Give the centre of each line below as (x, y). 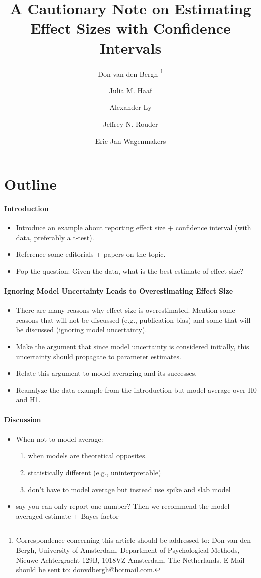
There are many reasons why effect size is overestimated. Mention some (125, 310)
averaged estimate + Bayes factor (67, 516)
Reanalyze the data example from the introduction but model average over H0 (136, 390)
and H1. (28, 400)
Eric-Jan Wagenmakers (130, 141)
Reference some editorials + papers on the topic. (91, 254)
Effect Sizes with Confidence (130, 28)
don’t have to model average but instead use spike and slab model (129, 489)
